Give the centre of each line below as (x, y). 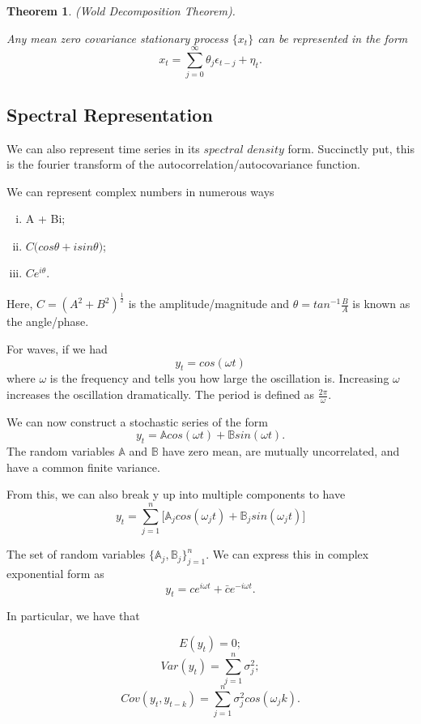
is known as (381, 304)
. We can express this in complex (287, 554)
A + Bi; (45, 218)
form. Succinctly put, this (351, 148)
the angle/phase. (48, 321)
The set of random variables (76, 554)
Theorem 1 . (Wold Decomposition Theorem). (121, 11)
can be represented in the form (333, 38)
